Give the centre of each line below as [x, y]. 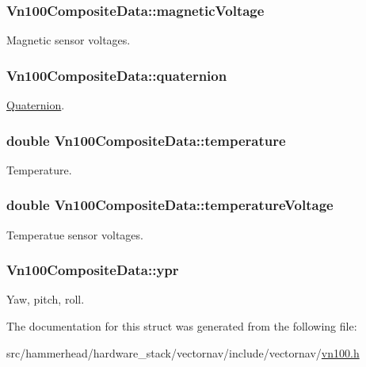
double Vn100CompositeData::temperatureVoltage [170, 205]
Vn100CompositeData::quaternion [117, 75]
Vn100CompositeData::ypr [93, 270]
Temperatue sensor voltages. [75, 234]
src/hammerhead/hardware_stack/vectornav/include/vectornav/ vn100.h [183, 352]
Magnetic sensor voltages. [69, 40]
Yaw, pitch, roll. [46, 299]
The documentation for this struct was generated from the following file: [182, 326]
